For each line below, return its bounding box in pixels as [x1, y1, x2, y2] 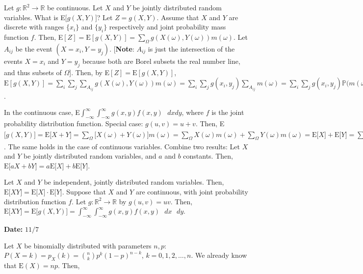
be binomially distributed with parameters [24, 240, 152, 250]
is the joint [211, 107, 244, 117]
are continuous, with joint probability [135, 186, 248, 196]
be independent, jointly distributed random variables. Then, [44, 177, 224, 187]
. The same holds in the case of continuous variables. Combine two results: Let [4, 141, 240, 151]
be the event [15, 43, 52, 54]
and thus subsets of [4, 67, 62, 77]
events [4, 55, 23, 66]
